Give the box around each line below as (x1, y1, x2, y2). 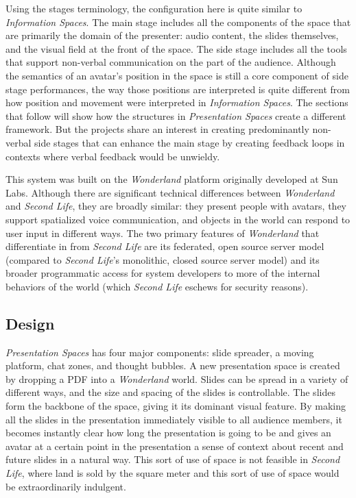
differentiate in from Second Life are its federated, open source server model (5, 239, 324, 253)
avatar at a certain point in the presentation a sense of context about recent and (5, 438, 344, 453)
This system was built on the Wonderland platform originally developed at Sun (5, 172, 338, 186)
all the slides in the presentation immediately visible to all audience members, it (5, 412, 342, 426)
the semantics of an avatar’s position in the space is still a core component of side (5, 68, 348, 82)
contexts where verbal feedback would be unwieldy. (5, 149, 220, 163)
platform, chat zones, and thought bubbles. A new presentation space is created (5, 358, 340, 373)
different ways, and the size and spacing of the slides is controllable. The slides (5, 385, 335, 399)
